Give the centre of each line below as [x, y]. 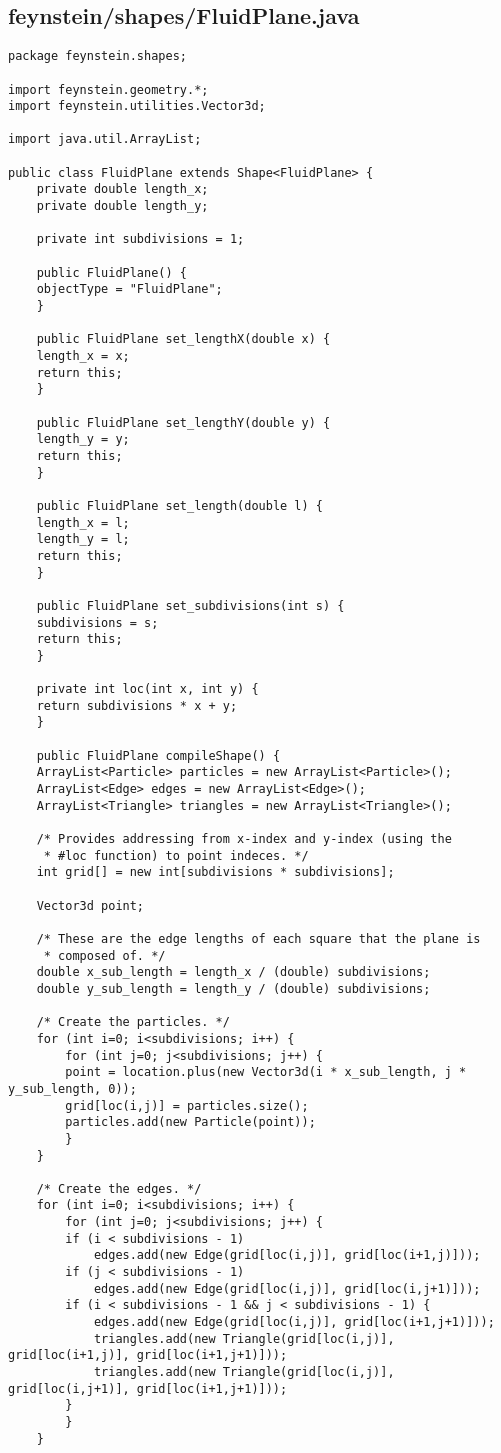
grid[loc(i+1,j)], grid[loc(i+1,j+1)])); [148, 1355]
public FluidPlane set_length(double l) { [179, 505]
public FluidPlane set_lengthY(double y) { [183, 422]
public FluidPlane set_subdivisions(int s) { [190, 605]
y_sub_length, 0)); [72, 1088]
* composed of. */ [104, 955]
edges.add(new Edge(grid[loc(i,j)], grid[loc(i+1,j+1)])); [294, 1322]
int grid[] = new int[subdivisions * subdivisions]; [215, 872]
